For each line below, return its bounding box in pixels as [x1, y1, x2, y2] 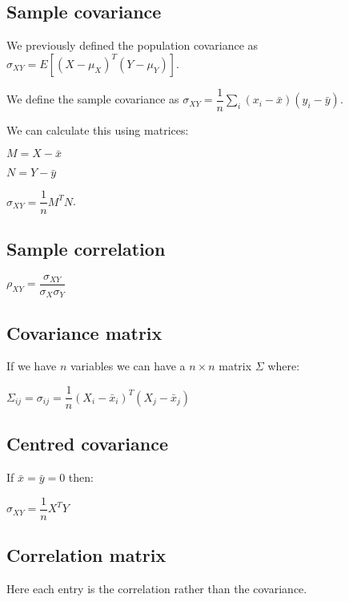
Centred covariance [6, 431, 169, 456]
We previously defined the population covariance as [6, 37, 259, 54]
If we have [6, 358, 57, 374]
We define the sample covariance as [6, 91, 179, 107]
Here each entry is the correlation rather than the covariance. [6, 580, 307, 597]
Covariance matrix [6, 320, 162, 345]
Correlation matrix [6, 543, 166, 568]
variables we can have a [70, 358, 186, 374]
